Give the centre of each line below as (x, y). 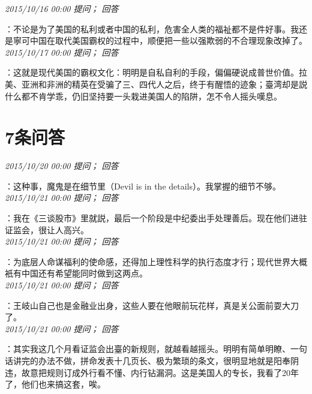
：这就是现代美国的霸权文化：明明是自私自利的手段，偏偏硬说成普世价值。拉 (156, 72)
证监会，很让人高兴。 (47, 229)
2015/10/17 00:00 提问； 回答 (62, 52)
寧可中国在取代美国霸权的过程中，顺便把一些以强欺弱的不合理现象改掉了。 (160, 40)
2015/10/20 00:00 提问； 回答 (62, 166)
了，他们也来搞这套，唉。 (55, 384)
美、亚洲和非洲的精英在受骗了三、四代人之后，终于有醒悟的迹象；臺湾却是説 (156, 84)
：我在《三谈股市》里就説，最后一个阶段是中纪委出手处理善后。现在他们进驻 (156, 218)
